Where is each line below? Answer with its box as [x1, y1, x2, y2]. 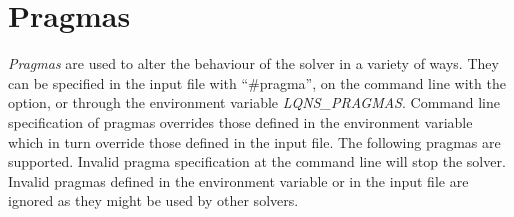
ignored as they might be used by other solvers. [8, 190, 299, 211]
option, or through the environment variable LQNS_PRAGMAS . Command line [8, 92, 500, 113]
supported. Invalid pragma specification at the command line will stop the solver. [8, 151, 506, 172]
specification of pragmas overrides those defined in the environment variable [8, 111, 473, 132]
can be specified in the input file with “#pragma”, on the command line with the [8, 72, 506, 93]
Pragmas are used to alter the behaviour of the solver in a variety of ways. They [8, 53, 499, 74]
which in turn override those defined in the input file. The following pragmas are [8, 131, 501, 152]
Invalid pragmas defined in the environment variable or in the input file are [8, 170, 469, 191]
